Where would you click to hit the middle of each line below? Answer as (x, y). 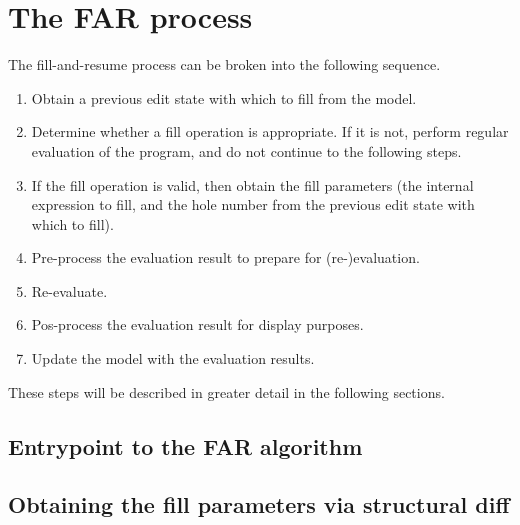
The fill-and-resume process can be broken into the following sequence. (224, 64)
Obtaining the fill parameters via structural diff (259, 504)
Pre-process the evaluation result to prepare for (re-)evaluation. (225, 257)
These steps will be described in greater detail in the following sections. (226, 391)
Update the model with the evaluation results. (173, 358)
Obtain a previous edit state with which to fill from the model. (224, 97)
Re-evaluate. (69, 290)
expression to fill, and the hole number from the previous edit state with (253, 204)
